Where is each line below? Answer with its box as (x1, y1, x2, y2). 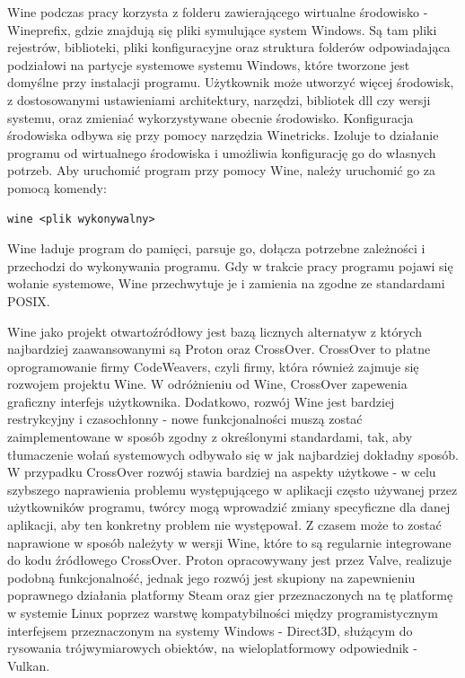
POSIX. (7, 291, 50, 310)
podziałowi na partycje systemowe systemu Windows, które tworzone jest (7, 55, 410, 74)
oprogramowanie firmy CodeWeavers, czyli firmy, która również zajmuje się (7, 357, 419, 375)
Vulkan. (7, 656, 50, 674)
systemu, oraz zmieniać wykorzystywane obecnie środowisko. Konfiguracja (7, 108, 414, 127)
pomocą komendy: (7, 178, 107, 197)
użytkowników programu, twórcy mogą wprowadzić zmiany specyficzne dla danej (7, 497, 451, 516)
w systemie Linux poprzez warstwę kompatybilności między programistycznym (7, 603, 438, 621)
